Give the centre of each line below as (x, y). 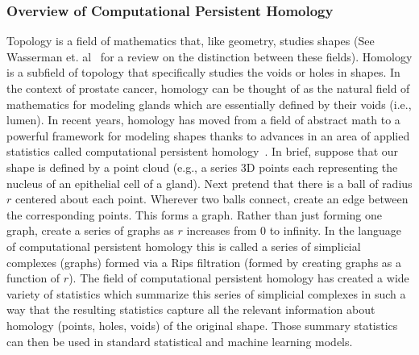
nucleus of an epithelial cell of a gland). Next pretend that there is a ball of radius (209, 183)
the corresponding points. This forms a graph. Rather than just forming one (194, 214)
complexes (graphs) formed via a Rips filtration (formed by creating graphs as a (204, 262)
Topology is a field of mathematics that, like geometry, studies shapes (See (191, 41)
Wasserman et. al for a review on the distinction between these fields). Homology (209, 56)
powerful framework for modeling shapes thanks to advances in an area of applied (208, 135)
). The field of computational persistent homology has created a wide (239, 278)
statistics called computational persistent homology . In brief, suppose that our (203, 151)
